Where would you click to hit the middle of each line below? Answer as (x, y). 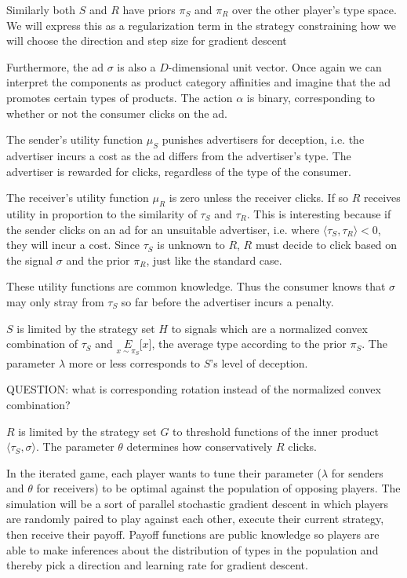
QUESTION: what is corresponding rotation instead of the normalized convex (194, 389)
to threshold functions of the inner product (276, 431)
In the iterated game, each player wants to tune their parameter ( (164, 472)
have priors (149, 9)
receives (382, 198)
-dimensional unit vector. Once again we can (275, 66)
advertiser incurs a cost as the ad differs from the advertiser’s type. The (179, 155)
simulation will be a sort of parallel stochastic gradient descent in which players (198, 503)
